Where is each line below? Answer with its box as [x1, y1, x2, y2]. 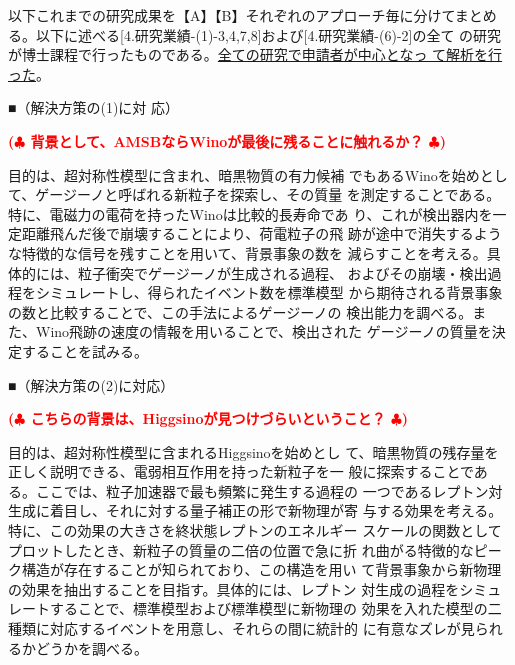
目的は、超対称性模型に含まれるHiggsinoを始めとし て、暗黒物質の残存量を [8, 441, 499, 462]
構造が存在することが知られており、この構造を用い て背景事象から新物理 [21, 559, 502, 580]
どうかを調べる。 [35, 637, 148, 658]
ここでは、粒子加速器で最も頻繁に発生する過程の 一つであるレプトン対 [35, 480, 503, 501]
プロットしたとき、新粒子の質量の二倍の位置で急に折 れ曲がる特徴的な [8, 539, 474, 560]
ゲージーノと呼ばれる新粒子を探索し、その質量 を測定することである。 [35, 184, 501, 205]
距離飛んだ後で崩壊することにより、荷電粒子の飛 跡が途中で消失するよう [21, 223, 502, 244]
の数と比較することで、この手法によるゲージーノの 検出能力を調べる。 [8, 301, 473, 322]
